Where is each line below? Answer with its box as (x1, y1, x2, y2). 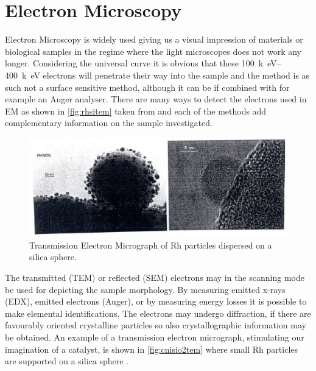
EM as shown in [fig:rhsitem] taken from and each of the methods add (5, 104, 267, 117)
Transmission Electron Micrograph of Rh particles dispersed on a (29, 238, 272, 251)
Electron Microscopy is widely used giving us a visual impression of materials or (5, 33, 303, 46)
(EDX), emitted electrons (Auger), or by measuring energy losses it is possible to (5, 295, 307, 308)
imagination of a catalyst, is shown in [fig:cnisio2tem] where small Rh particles (5, 342, 298, 355)
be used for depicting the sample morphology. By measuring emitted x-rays (5, 283, 286, 295)
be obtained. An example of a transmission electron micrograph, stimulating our (5, 330, 304, 343)
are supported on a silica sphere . (5, 355, 128, 367)
